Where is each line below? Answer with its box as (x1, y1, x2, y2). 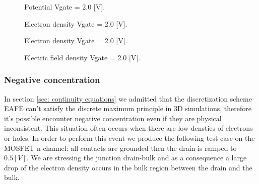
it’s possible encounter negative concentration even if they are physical (4, 113, 222, 123)
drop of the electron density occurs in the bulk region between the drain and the (4, 162, 252, 172)
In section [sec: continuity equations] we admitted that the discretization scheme (4, 93, 252, 104)
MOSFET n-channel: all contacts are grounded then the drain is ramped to (4, 142, 237, 153)
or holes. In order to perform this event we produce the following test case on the (4, 132, 255, 143)
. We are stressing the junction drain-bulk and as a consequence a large (26, 152, 247, 163)
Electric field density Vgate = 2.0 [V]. (24, 52, 141, 62)
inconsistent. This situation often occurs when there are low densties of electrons (4, 123, 253, 133)
